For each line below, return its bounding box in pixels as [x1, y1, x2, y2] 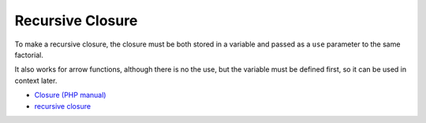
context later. [14, 76, 58, 85]
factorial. [14, 50, 43, 59]
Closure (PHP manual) [34, 91, 106, 100]
